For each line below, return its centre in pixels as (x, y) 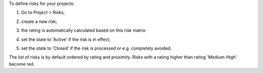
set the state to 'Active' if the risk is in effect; (66, 39)
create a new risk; (39, 21)
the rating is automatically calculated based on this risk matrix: (84, 30)
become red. (22, 64)
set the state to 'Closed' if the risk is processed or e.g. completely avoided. (96, 48)
